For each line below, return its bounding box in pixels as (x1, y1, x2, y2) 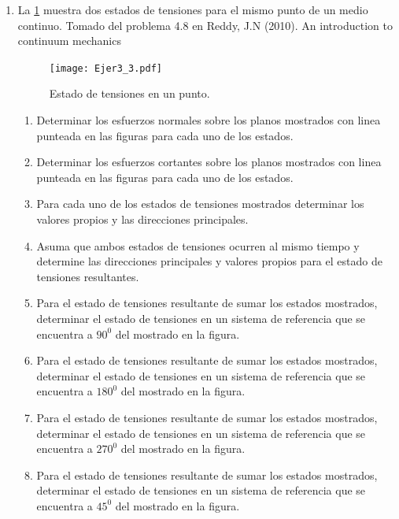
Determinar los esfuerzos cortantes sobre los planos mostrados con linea (36, 154, 382, 170)
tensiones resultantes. (36, 268, 139, 284)
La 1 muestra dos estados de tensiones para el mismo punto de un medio (17, 2, 368, 17)
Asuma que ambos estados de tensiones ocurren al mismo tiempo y (36, 237, 360, 254)
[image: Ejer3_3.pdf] (49, 62, 162, 74)
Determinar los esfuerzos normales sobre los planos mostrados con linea (36, 112, 381, 128)
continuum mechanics (17, 32, 121, 49)
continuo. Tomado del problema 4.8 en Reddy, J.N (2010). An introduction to (17, 17, 393, 33)
